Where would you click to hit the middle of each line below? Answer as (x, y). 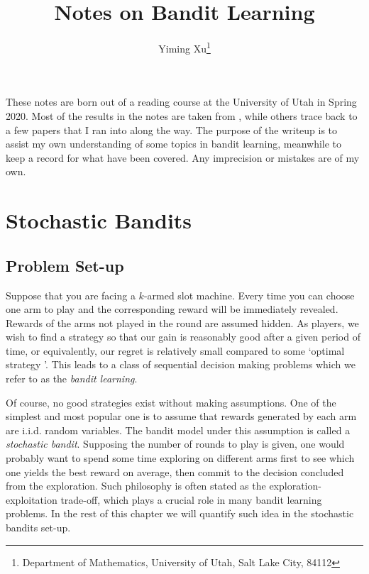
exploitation (32, 499)
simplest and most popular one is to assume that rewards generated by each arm (181, 416)
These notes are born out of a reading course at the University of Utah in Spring (181, 102)
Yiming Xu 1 (184, 47)
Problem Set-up (65, 265)
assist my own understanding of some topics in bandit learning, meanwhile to (174, 144)
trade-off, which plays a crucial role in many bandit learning (191, 499)
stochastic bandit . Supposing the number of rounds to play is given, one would (175, 444)
